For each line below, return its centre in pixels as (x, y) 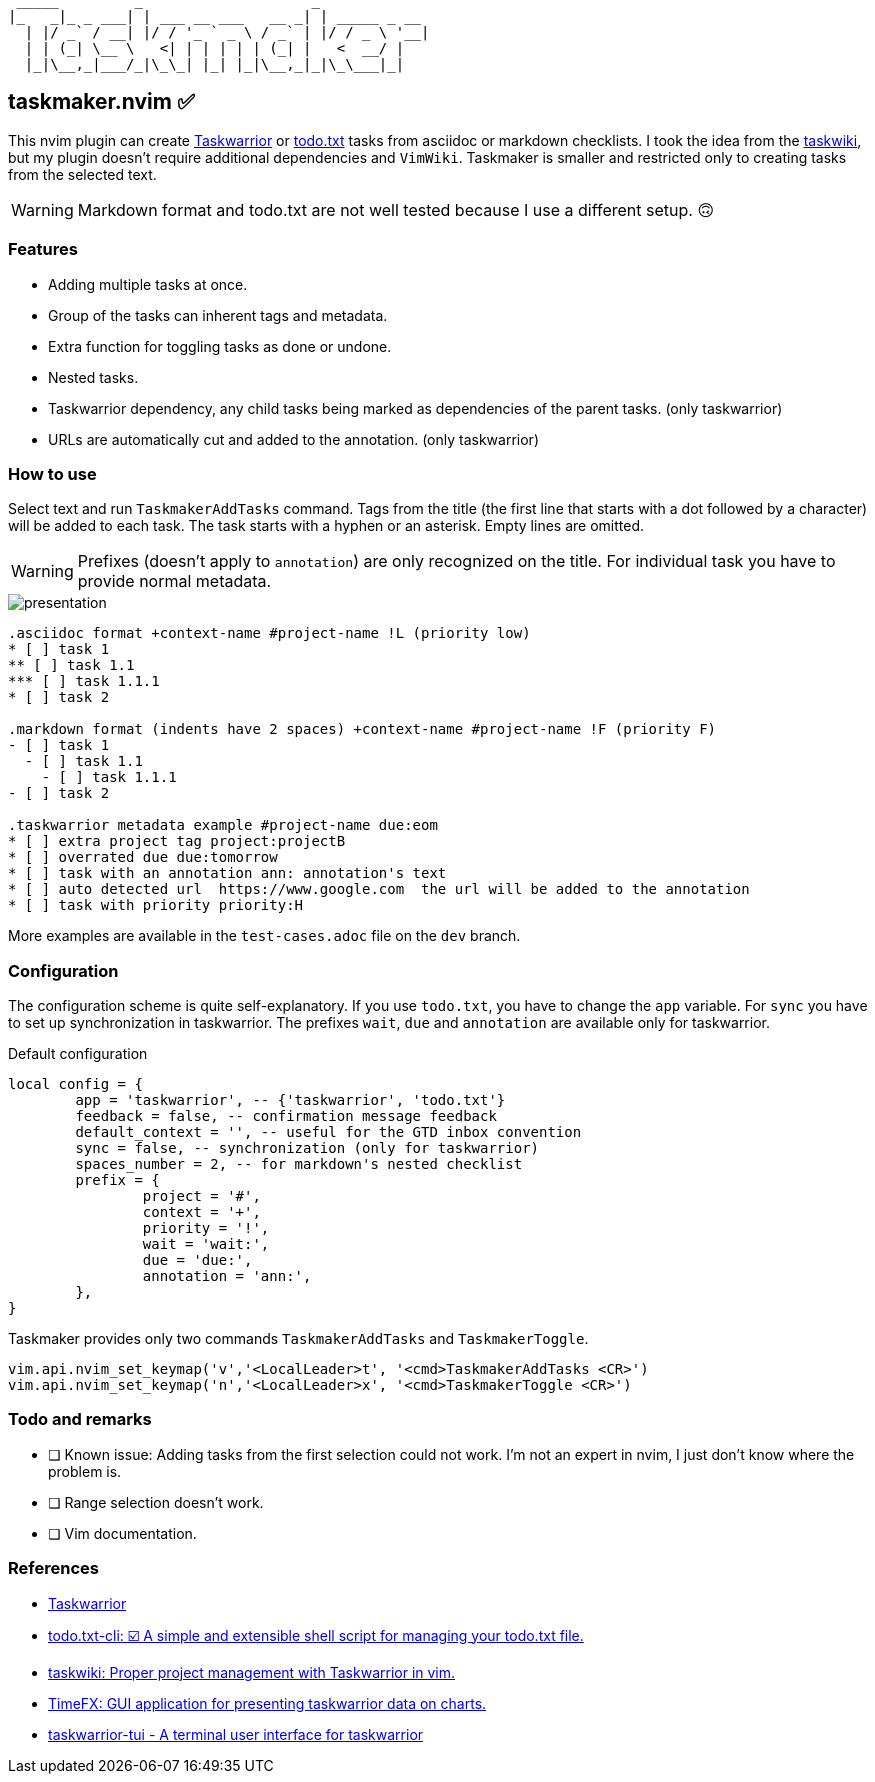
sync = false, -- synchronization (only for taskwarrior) (307, 1148)
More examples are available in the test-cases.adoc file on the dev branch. (264, 936)
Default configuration (78, 1054)
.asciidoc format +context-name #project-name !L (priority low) (269, 633)
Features (43, 249)
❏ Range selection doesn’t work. (156, 1502)
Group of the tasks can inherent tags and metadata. (218, 315)
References (53, 1568)
